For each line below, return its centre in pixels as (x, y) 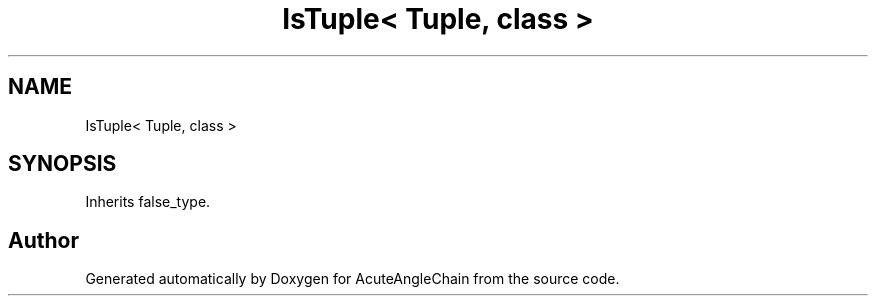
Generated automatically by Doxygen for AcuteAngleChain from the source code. (352, 279)
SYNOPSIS (62, 164)
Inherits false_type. (148, 202)
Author (43, 240)
